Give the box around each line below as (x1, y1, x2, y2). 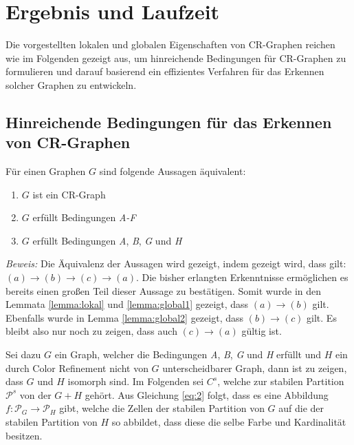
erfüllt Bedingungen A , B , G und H (32, 233, 182, 247)
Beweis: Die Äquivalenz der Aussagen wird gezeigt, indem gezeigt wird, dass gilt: (5, 256, 346, 271)
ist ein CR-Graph (32, 187, 106, 201)
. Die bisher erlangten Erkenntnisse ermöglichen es (135, 270, 349, 284)
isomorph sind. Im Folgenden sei (67, 374, 204, 389)
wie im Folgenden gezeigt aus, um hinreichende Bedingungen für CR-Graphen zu (5, 50, 346, 65)
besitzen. (5, 428, 43, 442)
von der (19, 387, 52, 402)
